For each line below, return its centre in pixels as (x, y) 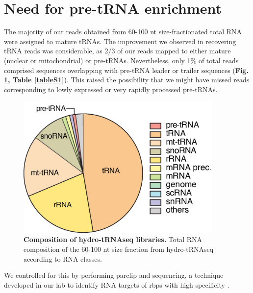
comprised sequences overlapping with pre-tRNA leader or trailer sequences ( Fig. (126, 70)
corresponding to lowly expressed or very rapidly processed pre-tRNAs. (111, 89)
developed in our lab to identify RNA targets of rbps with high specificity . (117, 284)
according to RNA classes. (63, 258)
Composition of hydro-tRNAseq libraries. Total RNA (113, 239)
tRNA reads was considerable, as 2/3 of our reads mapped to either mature (117, 51)
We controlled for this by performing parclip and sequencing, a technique (114, 275)
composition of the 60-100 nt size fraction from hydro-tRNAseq (119, 249)
